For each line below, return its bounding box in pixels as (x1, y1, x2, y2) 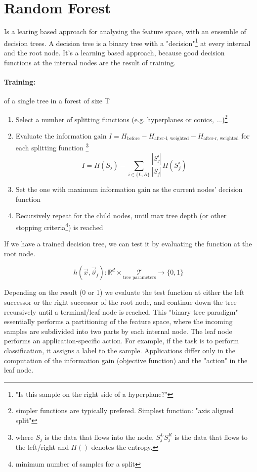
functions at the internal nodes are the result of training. (4, 57, 176, 67)
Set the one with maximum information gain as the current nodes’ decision (15, 184, 243, 194)
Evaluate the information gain (15, 130, 107, 141)
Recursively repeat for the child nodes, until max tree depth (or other (15, 210, 227, 221)
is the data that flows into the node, (44, 431, 154, 442)
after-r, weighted (203, 136, 239, 142)
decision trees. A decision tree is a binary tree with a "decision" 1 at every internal (4, 36, 251, 48)
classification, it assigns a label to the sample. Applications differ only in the (4, 345, 236, 356)
